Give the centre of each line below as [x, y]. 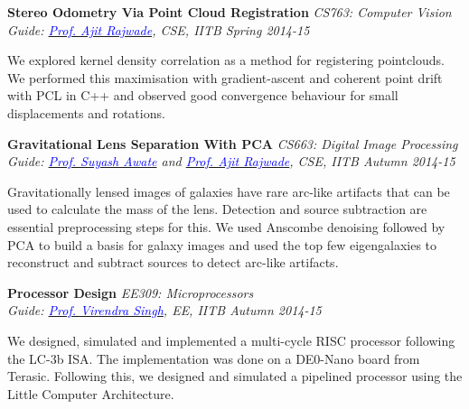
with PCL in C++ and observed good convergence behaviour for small [203, 95]
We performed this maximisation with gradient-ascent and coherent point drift [225, 77]
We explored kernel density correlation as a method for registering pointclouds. [226, 60]
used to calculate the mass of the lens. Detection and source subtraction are [217, 209]
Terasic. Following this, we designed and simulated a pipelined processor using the [235, 376]
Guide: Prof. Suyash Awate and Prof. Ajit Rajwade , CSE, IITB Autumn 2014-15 [231, 161]
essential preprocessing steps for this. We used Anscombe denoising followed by [226, 226]
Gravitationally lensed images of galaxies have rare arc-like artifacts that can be [229, 191]
